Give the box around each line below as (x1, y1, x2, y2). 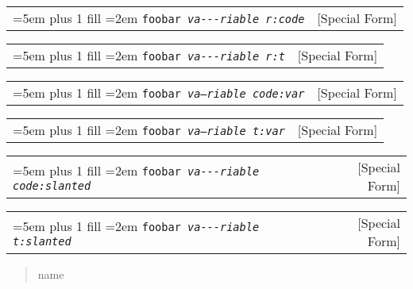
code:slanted (13, 179, 91, 192)
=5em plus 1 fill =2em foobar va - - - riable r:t (13, 46, 285, 64)
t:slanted (13, 234, 71, 248)
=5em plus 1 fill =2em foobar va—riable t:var (13, 121, 285, 139)
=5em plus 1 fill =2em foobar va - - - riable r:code (13, 9, 305, 27)
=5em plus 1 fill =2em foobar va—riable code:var (13, 83, 305, 102)
